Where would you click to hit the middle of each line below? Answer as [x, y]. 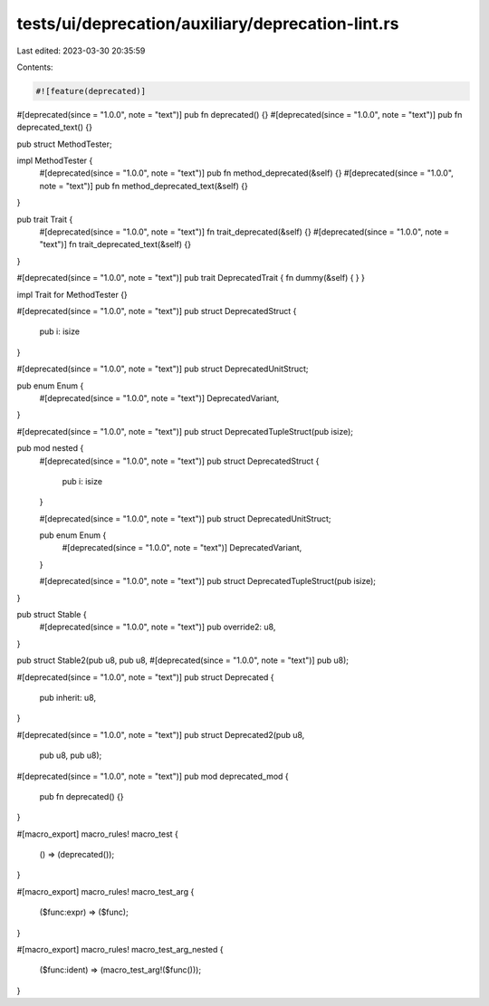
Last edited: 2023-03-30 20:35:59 [81, 51]
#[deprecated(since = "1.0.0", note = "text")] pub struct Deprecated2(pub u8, [161, 734]
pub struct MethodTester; [64, 144]
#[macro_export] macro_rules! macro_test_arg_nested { [120, 950]
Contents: [35, 67]
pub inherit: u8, [68, 697]
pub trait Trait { [45, 219]
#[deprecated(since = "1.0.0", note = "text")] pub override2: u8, [158, 627]
